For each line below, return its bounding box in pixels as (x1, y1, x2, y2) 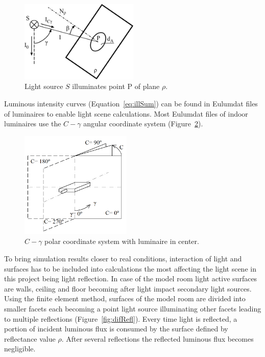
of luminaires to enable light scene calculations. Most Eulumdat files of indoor (4, 108, 248, 119)
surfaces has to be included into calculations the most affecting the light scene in (4, 263, 256, 274)
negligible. (4, 343, 36, 354)
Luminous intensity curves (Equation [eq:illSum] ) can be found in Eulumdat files (4, 98, 258, 109)
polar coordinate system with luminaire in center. (44, 236, 199, 247)
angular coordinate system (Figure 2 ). (83, 118, 203, 129)
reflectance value (4, 333, 56, 344)
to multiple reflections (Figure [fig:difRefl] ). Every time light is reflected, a (4, 313, 237, 324)
